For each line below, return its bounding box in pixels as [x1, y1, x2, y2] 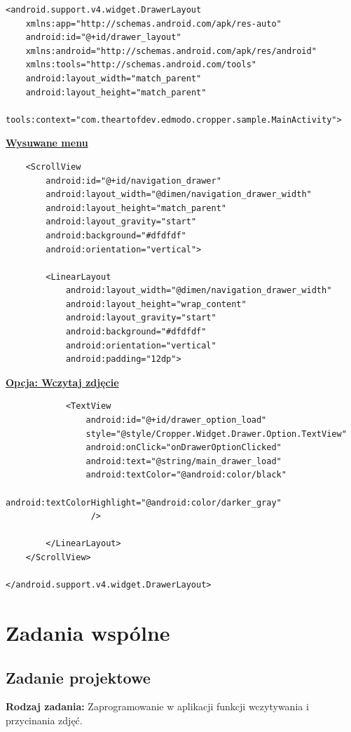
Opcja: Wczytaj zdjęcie [6, 374, 119, 389]
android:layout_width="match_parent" [25, 73, 202, 83]
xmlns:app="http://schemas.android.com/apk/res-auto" [25, 18, 282, 29]
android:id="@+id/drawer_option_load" [85, 415, 267, 426]
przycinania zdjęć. [6, 712, 83, 727]
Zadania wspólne [6, 618, 170, 646]
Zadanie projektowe [6, 666, 151, 688]
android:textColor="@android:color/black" [85, 470, 287, 480]
